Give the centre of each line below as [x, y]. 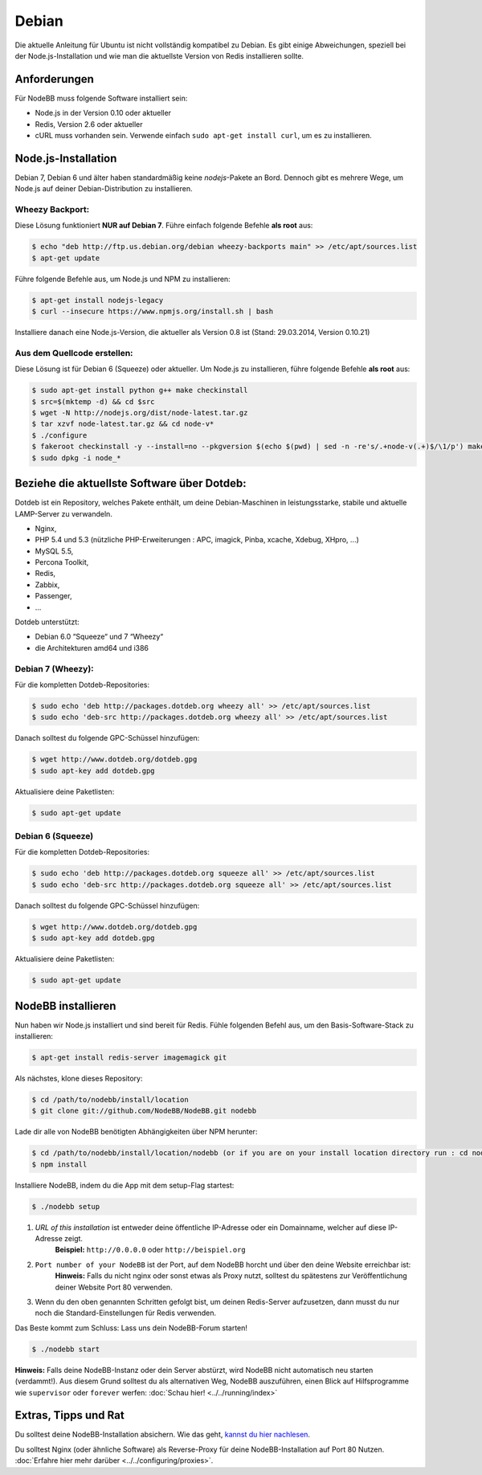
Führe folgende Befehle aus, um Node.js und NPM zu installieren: [123, 279]
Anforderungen [54, 79]
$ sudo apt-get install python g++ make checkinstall [140, 390]
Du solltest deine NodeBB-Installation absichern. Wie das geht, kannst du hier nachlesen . [163, 1435]
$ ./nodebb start [66, 1349]
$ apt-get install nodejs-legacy [98, 300]
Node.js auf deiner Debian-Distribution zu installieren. [104, 189]
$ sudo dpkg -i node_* [76, 458]
